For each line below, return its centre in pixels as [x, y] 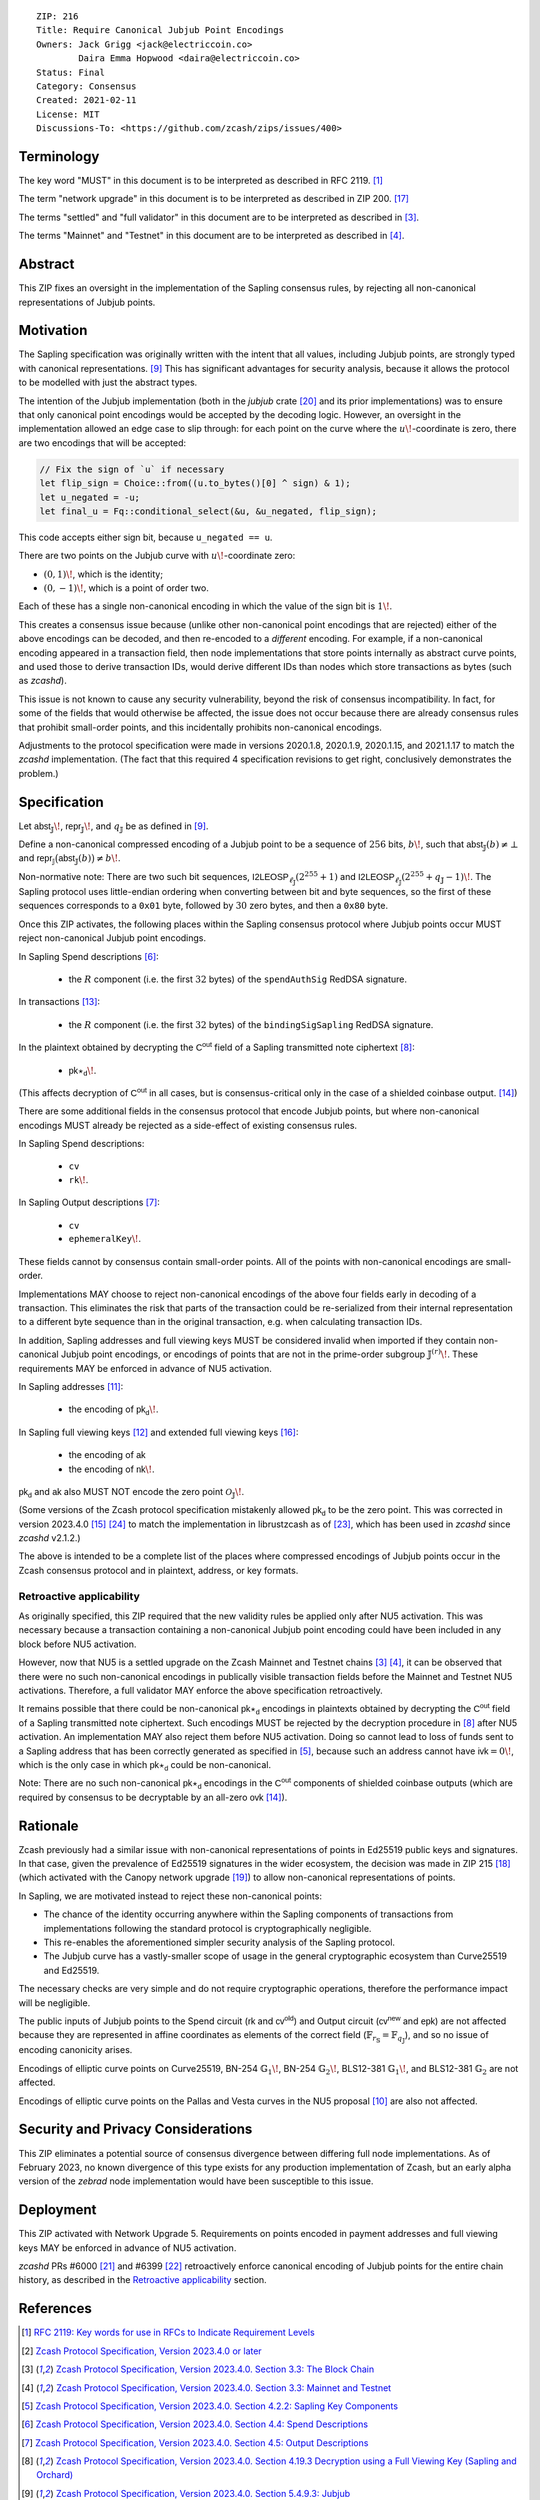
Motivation [53, 330]
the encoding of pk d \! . [113, 1410]
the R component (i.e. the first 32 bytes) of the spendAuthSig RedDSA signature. [238, 979]
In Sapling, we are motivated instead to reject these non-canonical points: [170, 1896]
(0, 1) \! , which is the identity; [103, 574]
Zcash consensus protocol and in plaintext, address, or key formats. [158, 1570]
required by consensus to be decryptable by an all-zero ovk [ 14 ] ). [153, 1797]
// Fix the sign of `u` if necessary [132, 469]
